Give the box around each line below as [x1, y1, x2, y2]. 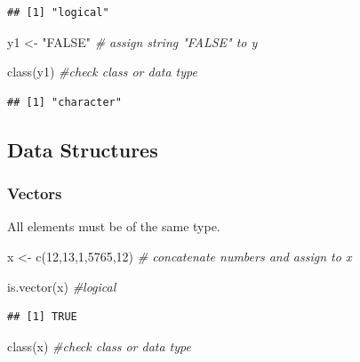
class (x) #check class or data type [7, 336, 191, 355]
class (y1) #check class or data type [7, 62, 197, 81]
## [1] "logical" [7, 6, 109, 19]
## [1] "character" [7, 95, 122, 109]
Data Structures [7, 135, 158, 163]
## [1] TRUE [7, 310, 77, 324]
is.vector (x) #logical [7, 277, 116, 295]
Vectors [7, 182, 62, 205]
